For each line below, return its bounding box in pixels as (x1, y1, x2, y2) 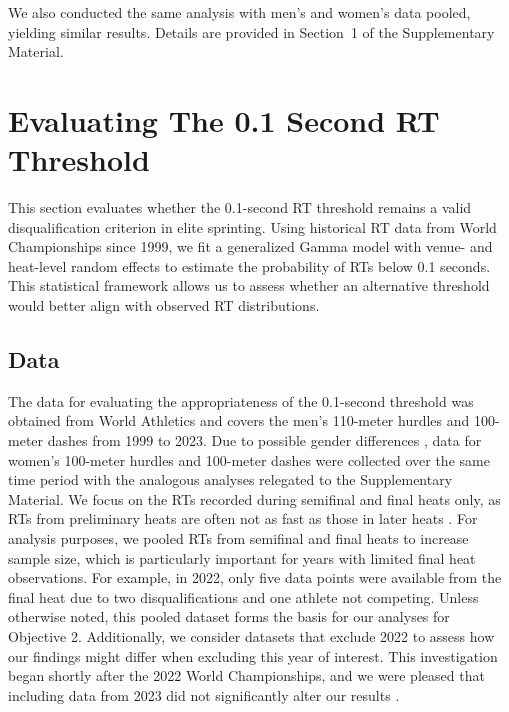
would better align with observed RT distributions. (8, 295, 320, 316)
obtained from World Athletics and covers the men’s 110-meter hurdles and (8, 410, 470, 431)
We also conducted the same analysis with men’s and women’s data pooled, (8, 2, 471, 22)
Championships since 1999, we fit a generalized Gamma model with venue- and (8, 236, 493, 257)
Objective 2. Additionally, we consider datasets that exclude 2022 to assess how (8, 625, 495, 646)
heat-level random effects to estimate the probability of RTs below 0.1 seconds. (8, 255, 491, 276)
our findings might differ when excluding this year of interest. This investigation (8, 645, 498, 666)
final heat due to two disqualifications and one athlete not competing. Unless (8, 586, 479, 607)
